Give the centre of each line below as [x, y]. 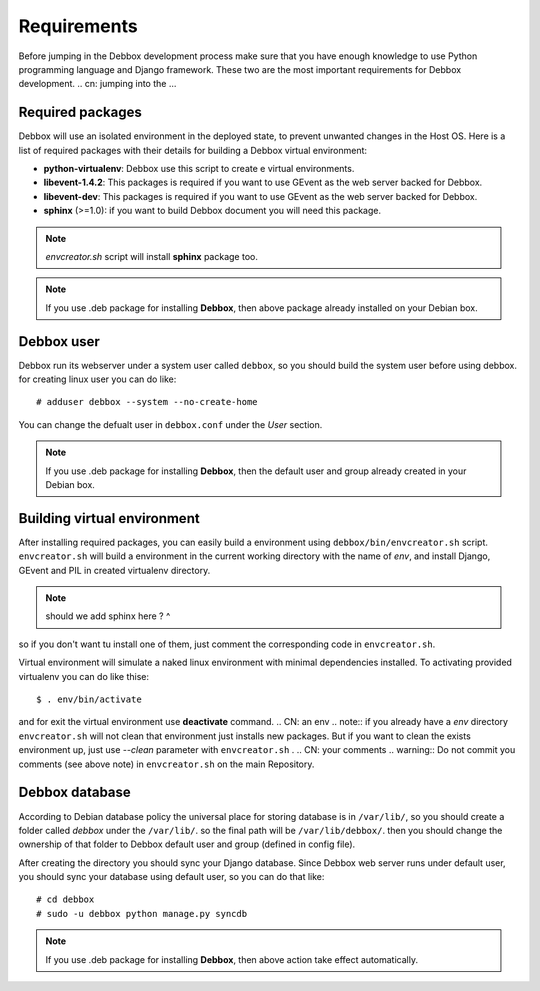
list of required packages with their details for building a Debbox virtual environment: [193, 150]
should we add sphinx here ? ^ [108, 616]
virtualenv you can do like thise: [84, 676]
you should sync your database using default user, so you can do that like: [171, 877]
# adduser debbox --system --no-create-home [147, 402]
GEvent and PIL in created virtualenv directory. [114, 570]
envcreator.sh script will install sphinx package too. [152, 256]
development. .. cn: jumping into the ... [97, 84]
